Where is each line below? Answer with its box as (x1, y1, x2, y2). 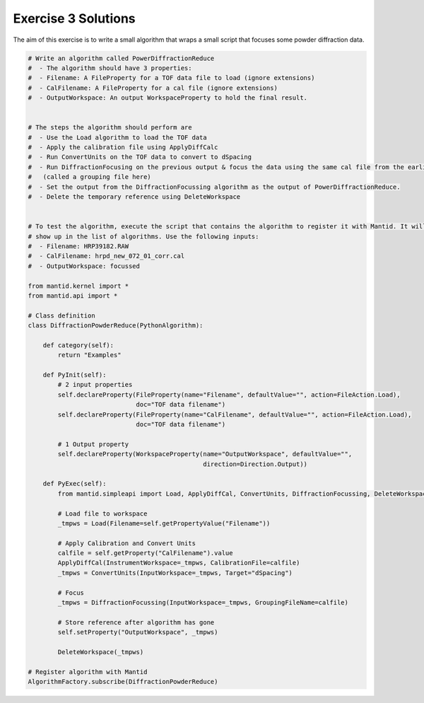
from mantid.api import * (28, 291, 118, 300)
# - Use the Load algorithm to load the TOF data (28, 133, 208, 141)
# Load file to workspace (57, 509, 148, 518)
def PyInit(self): (42, 371, 107, 379)
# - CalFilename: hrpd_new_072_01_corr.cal (28, 252, 185, 260)
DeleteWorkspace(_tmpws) (57, 648, 144, 656)
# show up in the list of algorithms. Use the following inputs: (28, 232, 259, 240)
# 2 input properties (57, 380, 133, 389)
